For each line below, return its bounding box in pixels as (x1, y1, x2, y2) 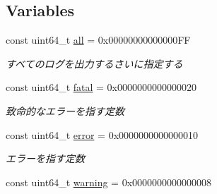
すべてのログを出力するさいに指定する (6, 56, 183, 71)
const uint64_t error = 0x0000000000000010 (6, 127, 199, 142)
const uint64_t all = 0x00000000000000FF (6, 32, 191, 47)
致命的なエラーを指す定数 (6, 103, 124, 118)
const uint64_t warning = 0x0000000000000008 (6, 174, 212, 189)
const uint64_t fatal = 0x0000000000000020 (6, 80, 197, 95)
